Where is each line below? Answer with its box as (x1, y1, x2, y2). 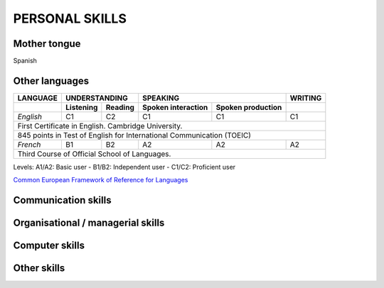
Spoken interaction (142, 102, 208, 112)
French (17, 139, 41, 149)
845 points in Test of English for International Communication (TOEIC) (17, 130, 252, 140)
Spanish (13, 57, 37, 65)
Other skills (13, 262, 65, 275)
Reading (105, 102, 134, 112)
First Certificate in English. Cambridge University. (17, 121, 183, 131)
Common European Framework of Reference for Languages (13, 176, 188, 184)
